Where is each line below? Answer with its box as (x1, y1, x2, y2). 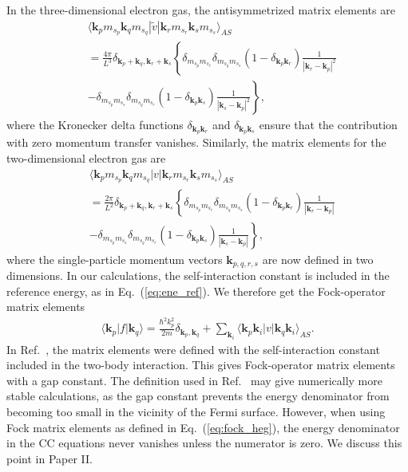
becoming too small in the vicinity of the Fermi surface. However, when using (6, 403, 386, 419)
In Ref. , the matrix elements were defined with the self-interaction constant (6, 340, 380, 357)
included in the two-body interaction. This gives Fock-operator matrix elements (6, 356, 395, 373)
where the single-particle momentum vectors (6, 250, 223, 267)
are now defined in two (262, 250, 374, 267)
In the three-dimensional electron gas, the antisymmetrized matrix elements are (6, 2, 395, 18)
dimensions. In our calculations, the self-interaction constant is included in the (6, 267, 390, 283)
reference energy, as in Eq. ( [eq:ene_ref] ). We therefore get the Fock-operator (6, 282, 386, 299)
